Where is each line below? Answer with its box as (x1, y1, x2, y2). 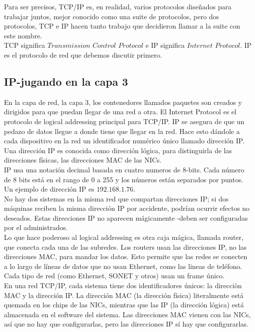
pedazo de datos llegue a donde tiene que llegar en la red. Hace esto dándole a (4, 126, 240, 136)
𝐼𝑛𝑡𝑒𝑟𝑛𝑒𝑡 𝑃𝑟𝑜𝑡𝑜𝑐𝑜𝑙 (187, 42, 240, 50)
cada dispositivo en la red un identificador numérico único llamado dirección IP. (4, 135, 245, 146)
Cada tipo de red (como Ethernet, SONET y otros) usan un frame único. (4, 270, 224, 281)
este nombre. (4, 30, 42, 40)
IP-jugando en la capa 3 (4, 73, 128, 89)
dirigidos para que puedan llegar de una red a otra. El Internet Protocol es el (4, 106, 237, 117)
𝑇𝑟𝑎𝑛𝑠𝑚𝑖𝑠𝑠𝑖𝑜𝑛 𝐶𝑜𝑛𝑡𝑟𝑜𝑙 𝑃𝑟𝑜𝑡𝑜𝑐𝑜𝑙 (47, 42, 144, 50)
